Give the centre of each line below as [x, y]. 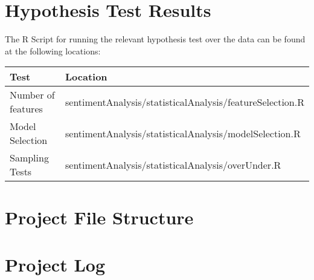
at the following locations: [53, 50]
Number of [32, 95]
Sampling [29, 158]
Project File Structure [99, 217]
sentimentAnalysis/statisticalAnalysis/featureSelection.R [184, 102]
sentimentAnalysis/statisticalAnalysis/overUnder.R [173, 164]
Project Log [55, 264]
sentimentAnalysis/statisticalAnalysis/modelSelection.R [183, 133]
